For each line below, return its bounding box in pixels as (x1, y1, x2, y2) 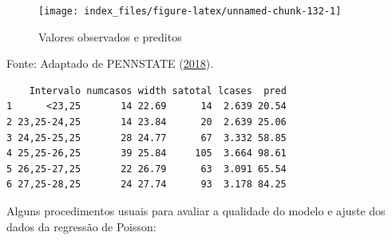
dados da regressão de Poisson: (6, 218, 156, 234)
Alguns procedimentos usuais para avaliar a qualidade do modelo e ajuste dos (6, 203, 386, 218)
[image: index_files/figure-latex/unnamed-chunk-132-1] (38, 6, 342, 17)
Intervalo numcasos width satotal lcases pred (29, 85, 287, 96)
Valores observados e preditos (38, 28, 182, 45)
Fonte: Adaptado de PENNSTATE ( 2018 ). (6, 55, 214, 72)
